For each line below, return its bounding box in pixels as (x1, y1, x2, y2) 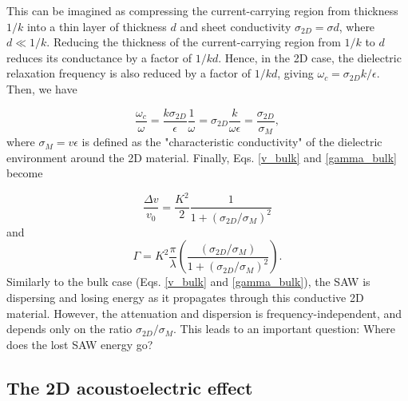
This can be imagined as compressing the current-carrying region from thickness (6, 2, 398, 18)
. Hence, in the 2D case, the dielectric (218, 49, 402, 66)
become (6, 165, 43, 181)
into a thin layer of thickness (26, 18, 167, 34)
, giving (277, 65, 314, 81)
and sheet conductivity (180, 18, 291, 34)
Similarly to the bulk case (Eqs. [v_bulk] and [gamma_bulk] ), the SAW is (6, 273, 370, 290)
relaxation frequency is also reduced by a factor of (6, 65, 251, 81)
